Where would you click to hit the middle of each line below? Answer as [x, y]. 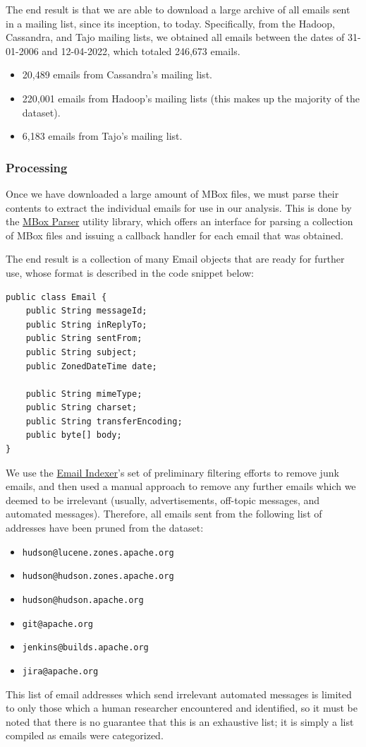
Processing [37, 167]
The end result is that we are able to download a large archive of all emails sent [178, 9]
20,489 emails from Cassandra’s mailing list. [117, 74]
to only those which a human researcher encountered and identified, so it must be [182, 708]
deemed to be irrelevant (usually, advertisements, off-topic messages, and [163, 500]
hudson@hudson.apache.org [83, 600]
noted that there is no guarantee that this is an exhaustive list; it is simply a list [180, 721]
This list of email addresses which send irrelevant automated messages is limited [179, 694]
